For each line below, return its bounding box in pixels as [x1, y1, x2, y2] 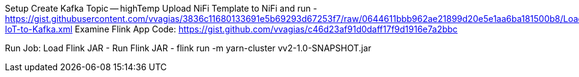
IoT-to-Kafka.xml [5, 24, 73, 34]
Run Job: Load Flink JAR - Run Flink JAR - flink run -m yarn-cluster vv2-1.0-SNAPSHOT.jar [5, 43, 372, 53]
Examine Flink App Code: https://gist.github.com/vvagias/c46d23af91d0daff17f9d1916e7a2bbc [75, 24, 458, 34]
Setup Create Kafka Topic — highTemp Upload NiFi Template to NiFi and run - [5, 3, 317, 13]
